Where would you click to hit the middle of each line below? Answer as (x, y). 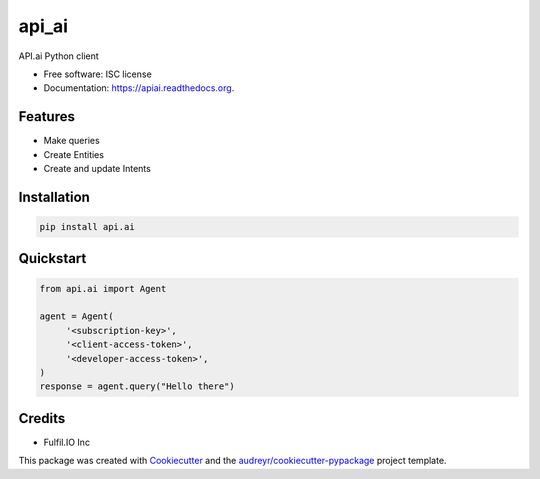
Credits (42, 418)
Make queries (71, 141)
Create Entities (74, 154)
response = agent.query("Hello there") (137, 386)
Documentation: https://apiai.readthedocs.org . (139, 88)
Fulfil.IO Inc (66, 442)
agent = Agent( (76, 316)
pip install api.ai (87, 227)
